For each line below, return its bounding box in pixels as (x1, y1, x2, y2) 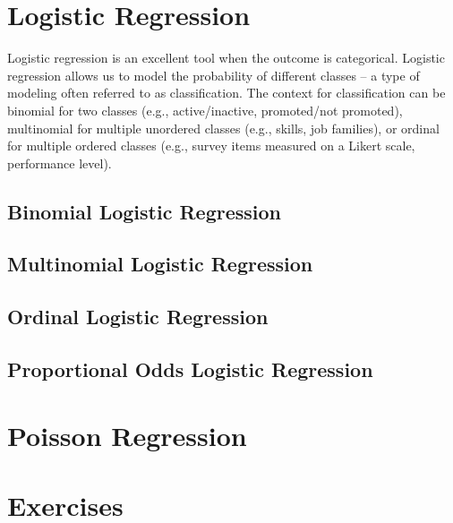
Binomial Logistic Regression (7, 197, 281, 225)
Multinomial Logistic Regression (7, 250, 313, 278)
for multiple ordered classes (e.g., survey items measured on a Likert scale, (7, 136, 415, 155)
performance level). (7, 153, 112, 172)
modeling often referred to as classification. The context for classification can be (7, 83, 446, 102)
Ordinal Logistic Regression (7, 303, 269, 330)
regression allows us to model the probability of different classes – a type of (7, 65, 420, 84)
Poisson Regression (7, 416, 247, 453)
